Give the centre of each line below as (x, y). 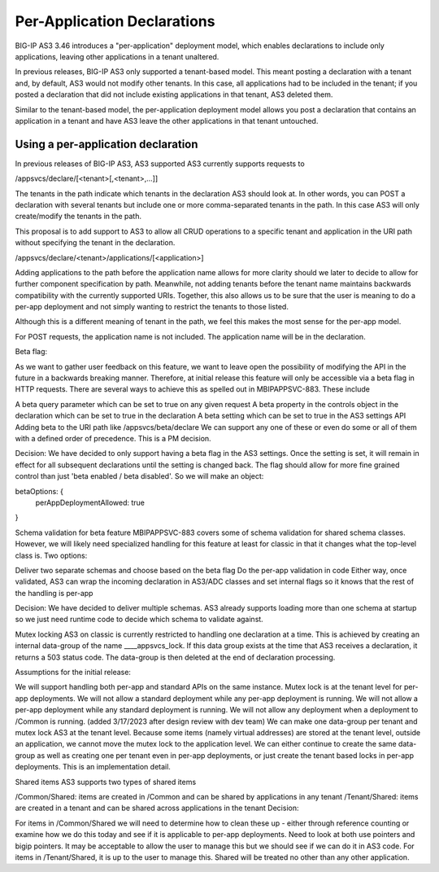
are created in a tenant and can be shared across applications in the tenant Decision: (157, 808)
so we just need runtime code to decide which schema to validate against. (139, 620)
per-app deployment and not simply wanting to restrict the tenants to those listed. (152, 307)
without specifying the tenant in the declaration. (95, 243)
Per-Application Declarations (115, 21)
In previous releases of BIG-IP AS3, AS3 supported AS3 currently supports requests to (160, 164)
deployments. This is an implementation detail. (93, 767)
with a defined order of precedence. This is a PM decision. (113, 438)
